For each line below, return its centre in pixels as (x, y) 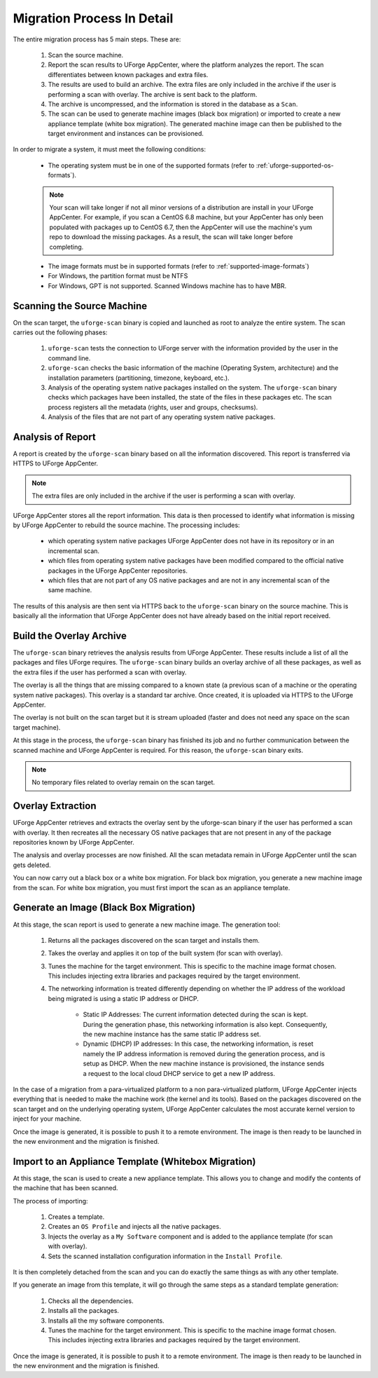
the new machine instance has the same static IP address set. (172, 1035)
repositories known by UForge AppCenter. (73, 843)
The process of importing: (50, 1201)
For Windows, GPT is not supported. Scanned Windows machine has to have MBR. (167, 286)
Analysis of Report (54, 437)
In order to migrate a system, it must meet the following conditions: (110, 149)
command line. (69, 358)
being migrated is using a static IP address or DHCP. (123, 998)
